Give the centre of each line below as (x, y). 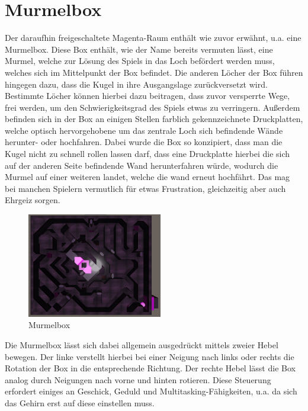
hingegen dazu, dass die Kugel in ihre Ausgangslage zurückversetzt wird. (136, 84)
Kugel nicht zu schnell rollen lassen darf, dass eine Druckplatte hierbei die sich (147, 154)
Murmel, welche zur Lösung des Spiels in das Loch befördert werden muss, (140, 61)
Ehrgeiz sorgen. (33, 200)
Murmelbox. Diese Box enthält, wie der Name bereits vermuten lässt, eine (139, 49)
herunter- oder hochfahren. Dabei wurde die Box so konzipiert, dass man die (144, 142)
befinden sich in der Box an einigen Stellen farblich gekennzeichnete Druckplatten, (154, 119)
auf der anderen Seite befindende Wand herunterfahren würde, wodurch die (142, 165)
